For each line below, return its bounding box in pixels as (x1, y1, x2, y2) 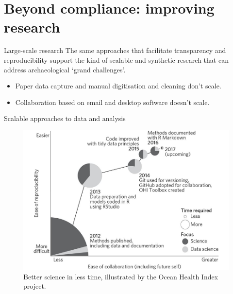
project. (23, 281, 46, 291)
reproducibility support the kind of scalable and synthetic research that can (4, 54, 229, 65)
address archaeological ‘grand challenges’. (4, 64, 126, 74)
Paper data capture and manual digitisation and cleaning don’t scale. (15, 81, 221, 91)
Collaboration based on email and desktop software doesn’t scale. (15, 97, 210, 107)
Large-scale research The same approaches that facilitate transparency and (4, 45, 226, 55)
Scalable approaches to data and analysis (4, 113, 126, 123)
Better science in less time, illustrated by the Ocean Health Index (23, 271, 218, 281)
